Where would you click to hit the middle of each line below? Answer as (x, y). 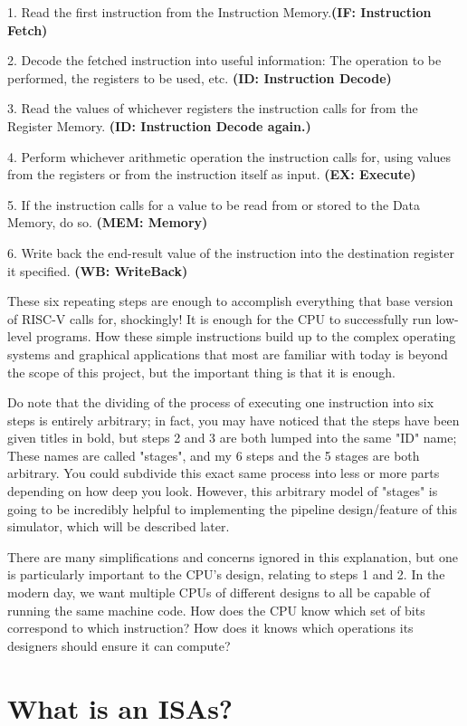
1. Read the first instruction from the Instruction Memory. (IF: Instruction (219, 12)
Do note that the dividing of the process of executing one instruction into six (221, 402)
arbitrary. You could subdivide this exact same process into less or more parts (224, 473)
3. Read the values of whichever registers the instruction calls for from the (213, 108)
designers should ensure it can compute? (119, 645)
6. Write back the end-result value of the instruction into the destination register (231, 252)
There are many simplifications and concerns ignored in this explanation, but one (233, 556)
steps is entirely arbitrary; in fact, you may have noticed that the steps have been (233, 420)
